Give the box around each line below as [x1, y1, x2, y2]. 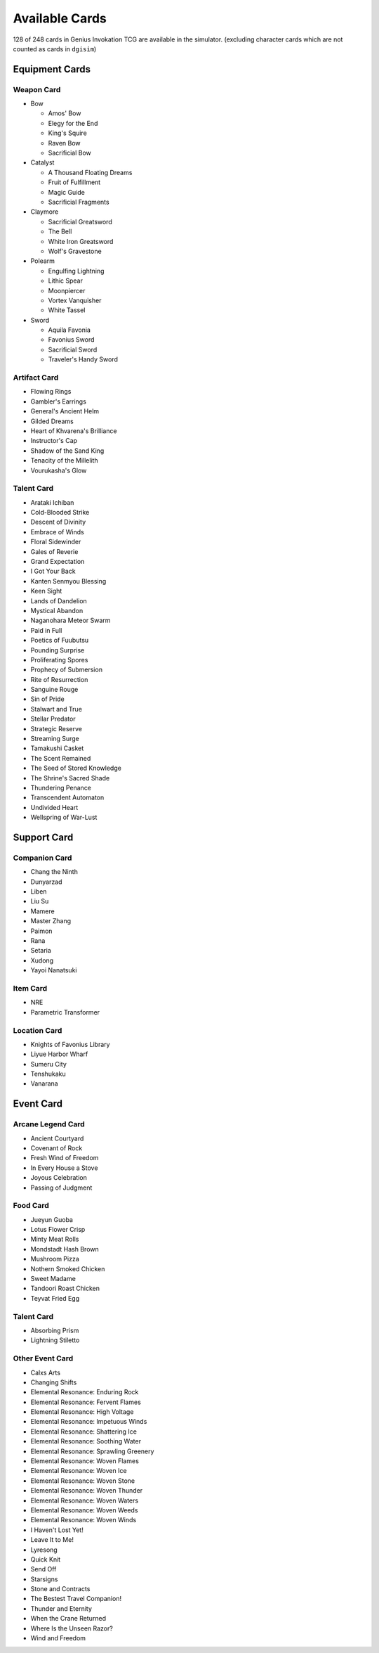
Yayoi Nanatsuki [30, 966, 77, 975]
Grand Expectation [30, 558, 85, 565]
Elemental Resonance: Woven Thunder [30, 1486, 143, 1495]
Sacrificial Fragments [48, 198, 109, 206]
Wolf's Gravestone [48, 247, 102, 255]
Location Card [13, 1025, 62, 1035]
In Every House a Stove [30, 1164, 98, 1172]
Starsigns [30, 1575, 58, 1583]
